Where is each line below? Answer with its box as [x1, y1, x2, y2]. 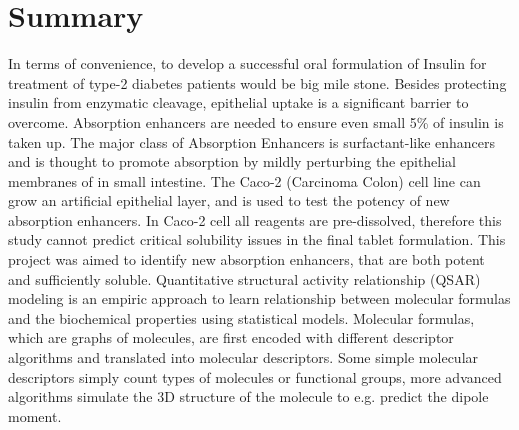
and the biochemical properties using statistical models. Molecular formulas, [8, 307, 475, 328]
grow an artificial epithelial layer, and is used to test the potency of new [8, 190, 450, 211]
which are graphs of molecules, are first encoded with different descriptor [8, 327, 454, 348]
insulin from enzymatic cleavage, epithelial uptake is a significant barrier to [8, 92, 469, 113]
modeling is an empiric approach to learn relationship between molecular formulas [8, 288, 511, 309]
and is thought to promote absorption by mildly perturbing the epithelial [8, 151, 456, 172]
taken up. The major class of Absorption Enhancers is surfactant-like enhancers [8, 131, 496, 152]
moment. [8, 405, 62, 426]
